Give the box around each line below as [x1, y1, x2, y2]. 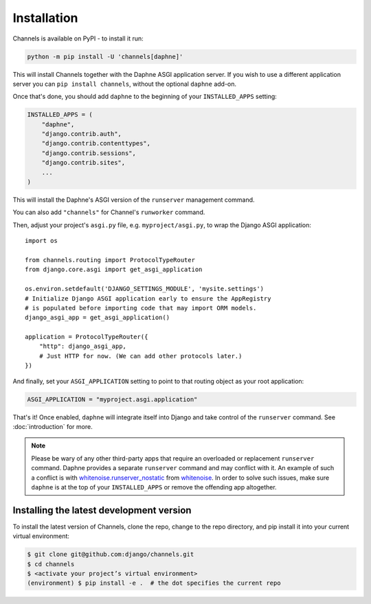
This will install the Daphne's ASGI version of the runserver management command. [12, 196, 255, 204]
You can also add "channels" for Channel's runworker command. [12, 208, 205, 216]
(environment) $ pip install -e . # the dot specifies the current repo [27, 579, 281, 587]
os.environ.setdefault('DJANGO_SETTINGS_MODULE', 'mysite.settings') [25, 285, 265, 293]
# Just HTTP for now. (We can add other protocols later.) [38, 352, 243, 360]
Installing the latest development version [12, 504, 192, 516]
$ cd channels [27, 560, 75, 568]
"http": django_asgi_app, [38, 342, 127, 350]
